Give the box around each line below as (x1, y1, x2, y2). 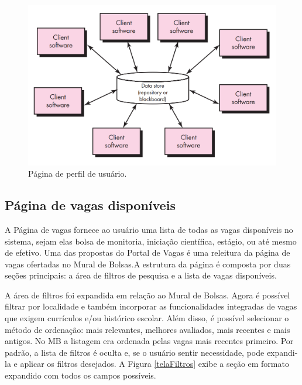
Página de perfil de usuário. (28, 167, 127, 180)
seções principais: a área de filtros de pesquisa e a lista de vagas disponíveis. (5, 269, 277, 281)
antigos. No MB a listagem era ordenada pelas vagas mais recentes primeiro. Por (5, 335, 294, 347)
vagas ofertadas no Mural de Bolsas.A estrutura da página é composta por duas (5, 257, 291, 270)
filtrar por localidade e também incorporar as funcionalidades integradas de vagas (5, 300, 297, 312)
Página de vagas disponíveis (5, 196, 176, 214)
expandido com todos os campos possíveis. (5, 369, 156, 381)
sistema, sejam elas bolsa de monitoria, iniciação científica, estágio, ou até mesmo (5, 235, 297, 247)
